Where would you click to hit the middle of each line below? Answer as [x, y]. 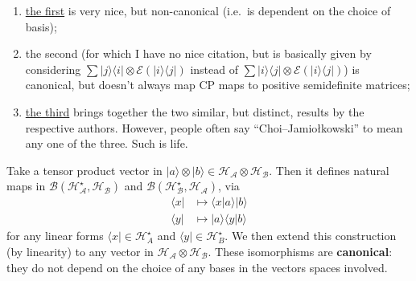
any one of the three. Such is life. [107, 143]
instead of [214, 69]
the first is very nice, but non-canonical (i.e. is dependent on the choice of [208, 10]
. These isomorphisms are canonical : [300, 251]
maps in [26, 186]
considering [53, 69]
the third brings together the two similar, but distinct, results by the [195, 111]
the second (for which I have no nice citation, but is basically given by [198, 53]
